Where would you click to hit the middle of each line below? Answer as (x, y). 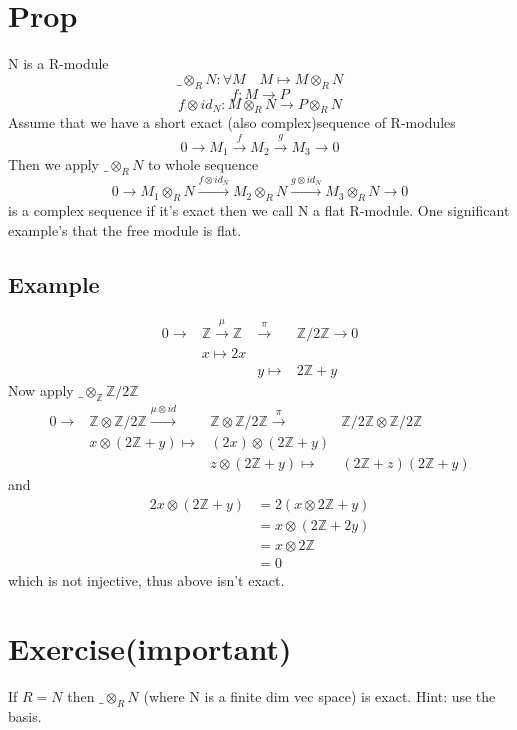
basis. (25, 716)
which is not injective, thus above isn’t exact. (146, 579)
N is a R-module (58, 63)
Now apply (41, 390)
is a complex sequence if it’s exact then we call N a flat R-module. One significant (259, 209)
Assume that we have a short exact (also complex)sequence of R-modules (232, 122)
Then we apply (53, 164)
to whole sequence (203, 164)
